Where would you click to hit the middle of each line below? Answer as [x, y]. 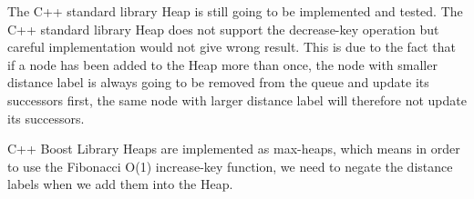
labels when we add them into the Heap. [120, 184]
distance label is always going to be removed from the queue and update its [218, 82]
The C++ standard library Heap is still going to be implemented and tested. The [235, 11]
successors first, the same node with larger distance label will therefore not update [237, 99]
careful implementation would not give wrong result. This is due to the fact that [232, 47]
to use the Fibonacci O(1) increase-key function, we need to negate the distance [230, 166]
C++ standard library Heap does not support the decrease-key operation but [223, 29]
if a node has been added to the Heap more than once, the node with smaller [222, 64]
